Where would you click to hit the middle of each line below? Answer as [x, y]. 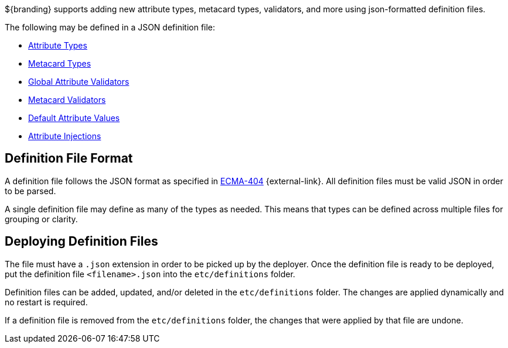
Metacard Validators [67, 100]
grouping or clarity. [41, 219]
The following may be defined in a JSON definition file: [110, 27]
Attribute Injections [65, 136]
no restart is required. [46, 302]
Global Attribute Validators [79, 82]
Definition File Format [69, 159]
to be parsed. [30, 191]
